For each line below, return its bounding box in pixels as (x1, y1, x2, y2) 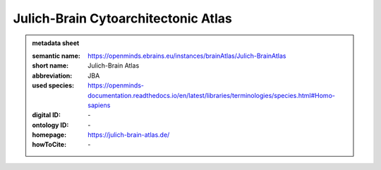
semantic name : (32, 51, 80, 60)
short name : (32, 61, 69, 70)
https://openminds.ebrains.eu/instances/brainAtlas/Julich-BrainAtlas (87, 51, 286, 60)
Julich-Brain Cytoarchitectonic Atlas (13, 11, 232, 26)
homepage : (32, 130, 67, 139)
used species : (32, 81, 74, 90)
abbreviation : (32, 71, 73, 80)
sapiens (87, 101, 111, 109)
